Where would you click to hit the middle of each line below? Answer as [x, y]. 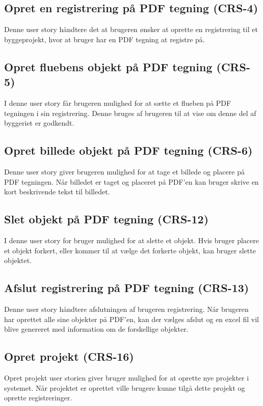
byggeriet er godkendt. [39, 123]
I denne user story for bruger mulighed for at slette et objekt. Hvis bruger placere [131, 240]
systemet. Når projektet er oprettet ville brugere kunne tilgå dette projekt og [125, 387]
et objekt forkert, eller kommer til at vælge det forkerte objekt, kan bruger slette [130, 250]
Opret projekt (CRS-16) [69, 356]
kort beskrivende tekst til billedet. [57, 192]
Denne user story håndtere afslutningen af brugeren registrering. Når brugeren [126, 309]
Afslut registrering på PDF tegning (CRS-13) [127, 288]
